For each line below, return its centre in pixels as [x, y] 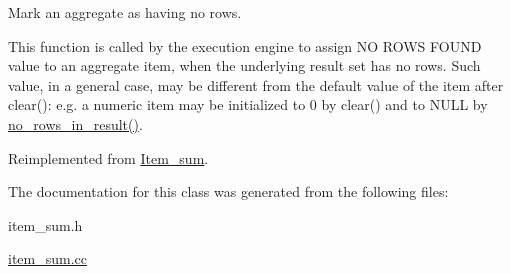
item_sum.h [45, 224]
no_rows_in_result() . [75, 123]
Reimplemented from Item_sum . [108, 157]
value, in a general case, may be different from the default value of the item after [256, 84]
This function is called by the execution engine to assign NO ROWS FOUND [245, 45]
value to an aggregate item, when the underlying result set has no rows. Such [244, 65]
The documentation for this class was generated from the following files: [228, 191]
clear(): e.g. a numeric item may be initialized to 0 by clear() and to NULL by [248, 104]
